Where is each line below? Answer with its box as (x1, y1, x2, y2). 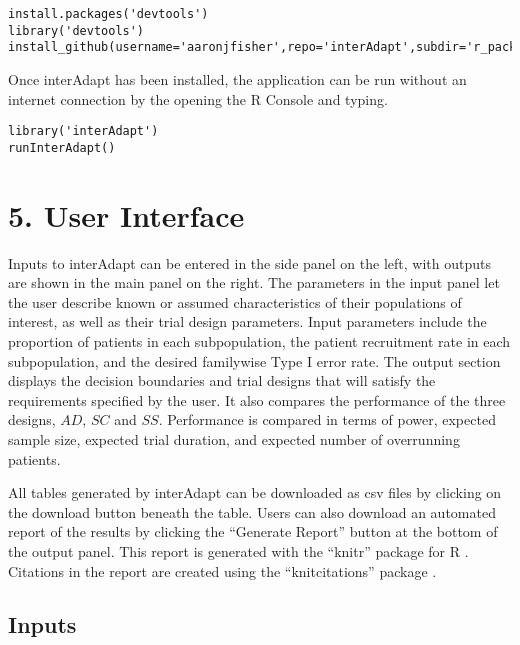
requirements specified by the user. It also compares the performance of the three (8, 389, 506, 410)
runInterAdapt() (8, 140, 116, 155)
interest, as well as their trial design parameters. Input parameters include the (8, 311, 487, 332)
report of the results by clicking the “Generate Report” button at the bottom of (8, 521, 498, 542)
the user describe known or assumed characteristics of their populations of (8, 291, 462, 312)
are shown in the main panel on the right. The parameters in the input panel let (8, 272, 500, 293)
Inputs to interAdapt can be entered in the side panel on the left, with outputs (8, 252, 491, 273)
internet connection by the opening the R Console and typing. (8, 88, 388, 109)
